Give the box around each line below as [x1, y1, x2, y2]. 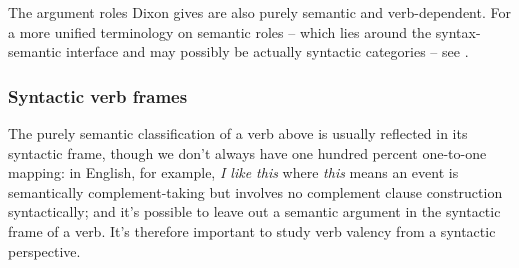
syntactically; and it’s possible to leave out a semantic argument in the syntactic [8, 201, 501, 222]
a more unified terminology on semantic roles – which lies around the [8, 21, 432, 42]
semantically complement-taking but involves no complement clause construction [8, 181, 503, 202]
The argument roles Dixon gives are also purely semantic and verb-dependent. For [8, 2, 511, 22]
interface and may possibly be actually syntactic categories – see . [66, 41, 469, 62]
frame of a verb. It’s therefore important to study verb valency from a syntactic [8, 220, 496, 241]
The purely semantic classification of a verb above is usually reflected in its [8, 123, 468, 143]
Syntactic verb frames [8, 83, 188, 108]
